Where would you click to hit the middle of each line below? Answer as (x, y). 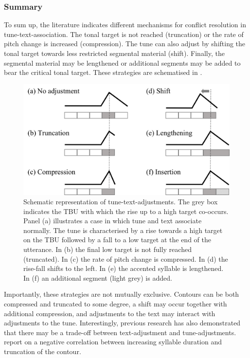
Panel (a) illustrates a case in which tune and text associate (113, 221)
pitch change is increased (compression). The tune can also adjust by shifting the (125, 44)
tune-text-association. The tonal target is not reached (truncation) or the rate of (124, 34)
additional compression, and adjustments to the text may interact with (110, 313)
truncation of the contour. (43, 351)
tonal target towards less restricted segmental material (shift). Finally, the (114, 53)
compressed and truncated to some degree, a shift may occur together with (116, 304)
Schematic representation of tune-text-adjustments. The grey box (121, 202)
